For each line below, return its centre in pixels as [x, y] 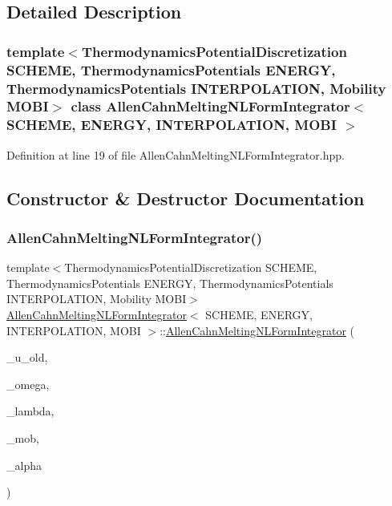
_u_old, [27, 357]
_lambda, [30, 411]
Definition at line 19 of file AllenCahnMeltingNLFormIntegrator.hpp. [176, 154]
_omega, [28, 384]
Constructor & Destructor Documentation [186, 198]
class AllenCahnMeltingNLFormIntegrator [210, 106]
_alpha [24, 465]
